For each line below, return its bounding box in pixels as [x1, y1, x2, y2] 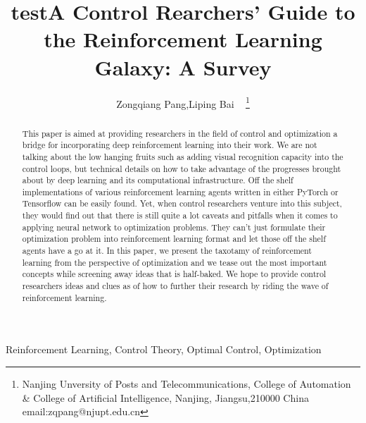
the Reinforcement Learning [44, 25, 322, 54]
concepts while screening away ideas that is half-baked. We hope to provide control [22, 268, 327, 280]
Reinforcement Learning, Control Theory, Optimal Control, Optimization [6, 342, 322, 357]
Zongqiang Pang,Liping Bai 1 [116, 94, 250, 111]
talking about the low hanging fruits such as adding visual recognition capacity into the [22, 150, 343, 162]
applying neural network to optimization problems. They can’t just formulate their [22, 221, 326, 233]
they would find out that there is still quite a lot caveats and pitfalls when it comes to [22, 209, 338, 221]
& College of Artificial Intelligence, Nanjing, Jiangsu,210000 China [22, 390, 309, 405]
